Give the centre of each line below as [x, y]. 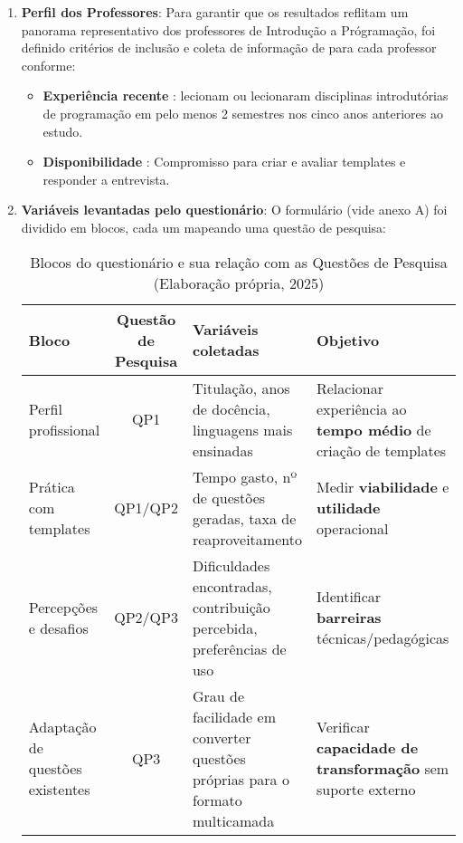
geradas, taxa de [244, 518]
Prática [52, 487]
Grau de [218, 695]
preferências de [239, 648]
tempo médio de [373, 429]
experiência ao [361, 408]
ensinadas [222, 450]
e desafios [58, 627]
